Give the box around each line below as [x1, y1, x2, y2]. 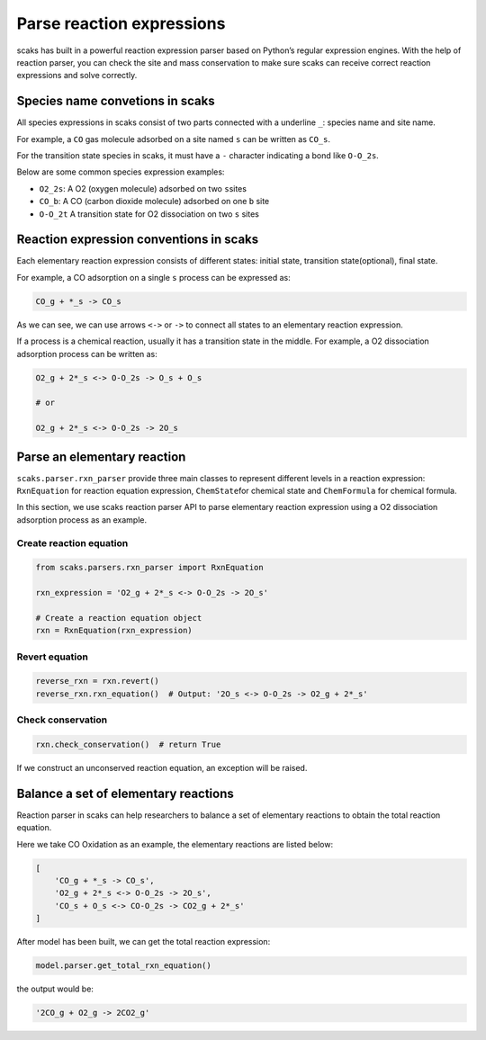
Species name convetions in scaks [16, 94, 215, 109]
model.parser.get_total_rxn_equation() [35, 961, 211, 971]
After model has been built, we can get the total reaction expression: [16, 937, 271, 947]
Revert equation [16, 650, 89, 663]
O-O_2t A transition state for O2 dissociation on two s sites [39, 208, 260, 220]
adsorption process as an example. [16, 514, 148, 525]
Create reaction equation [16, 536, 129, 549]
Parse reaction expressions [16, 13, 226, 33]
